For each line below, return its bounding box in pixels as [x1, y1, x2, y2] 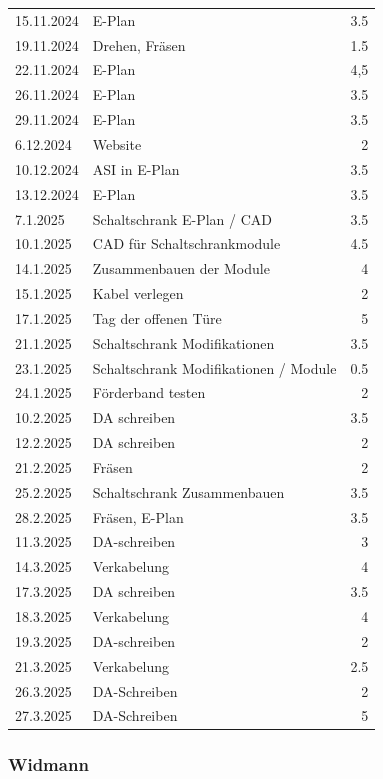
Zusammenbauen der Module [92, 258, 270, 279]
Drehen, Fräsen [92, 34, 186, 55]
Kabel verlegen [92, 283, 184, 304]
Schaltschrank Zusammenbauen [92, 481, 285, 502]
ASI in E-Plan [92, 158, 180, 179]
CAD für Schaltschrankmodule [92, 233, 281, 254]
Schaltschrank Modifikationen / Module [92, 357, 337, 378]
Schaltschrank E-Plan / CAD [92, 208, 273, 229]
